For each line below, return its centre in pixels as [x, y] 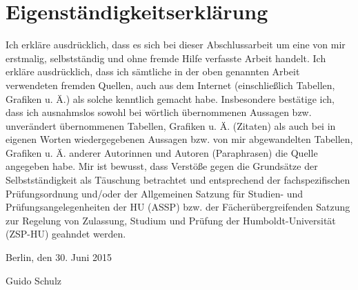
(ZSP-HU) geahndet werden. [66, 234]
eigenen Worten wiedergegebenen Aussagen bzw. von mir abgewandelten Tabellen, [179, 139]
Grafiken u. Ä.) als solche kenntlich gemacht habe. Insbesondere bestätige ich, [170, 98]
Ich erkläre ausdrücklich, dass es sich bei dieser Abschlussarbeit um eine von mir [176, 45]
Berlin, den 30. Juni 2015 [59, 257]
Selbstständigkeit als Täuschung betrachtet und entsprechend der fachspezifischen [178, 180]
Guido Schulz [34, 280]
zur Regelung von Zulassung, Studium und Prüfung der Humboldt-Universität [171, 220]
